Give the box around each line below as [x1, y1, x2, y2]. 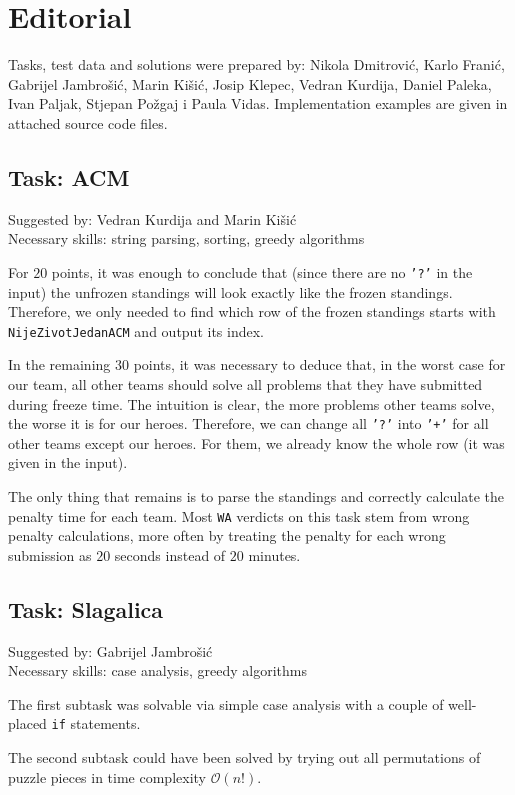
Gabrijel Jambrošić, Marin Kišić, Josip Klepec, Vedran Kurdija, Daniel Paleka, [8, 73, 492, 94]
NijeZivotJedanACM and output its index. [8, 320, 264, 341]
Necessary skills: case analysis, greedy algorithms [8, 660, 307, 681]
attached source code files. [8, 112, 168, 133]
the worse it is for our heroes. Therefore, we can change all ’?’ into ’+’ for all [8, 413, 489, 434]
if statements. [51, 713, 141, 734]
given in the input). [8, 452, 128, 473]
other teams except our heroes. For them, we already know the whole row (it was [8, 432, 505, 453]
